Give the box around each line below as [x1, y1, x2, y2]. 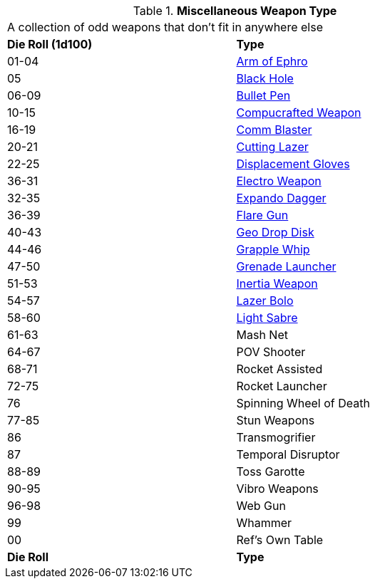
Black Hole [236, 71, 294, 85]
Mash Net [236, 328, 288, 342]
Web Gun [236, 499, 286, 513]
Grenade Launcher [236, 259, 337, 273]
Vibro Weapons [236, 481, 319, 496]
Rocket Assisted [236, 362, 323, 376]
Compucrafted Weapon [236, 105, 361, 120]
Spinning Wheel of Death [236, 396, 370, 410]
